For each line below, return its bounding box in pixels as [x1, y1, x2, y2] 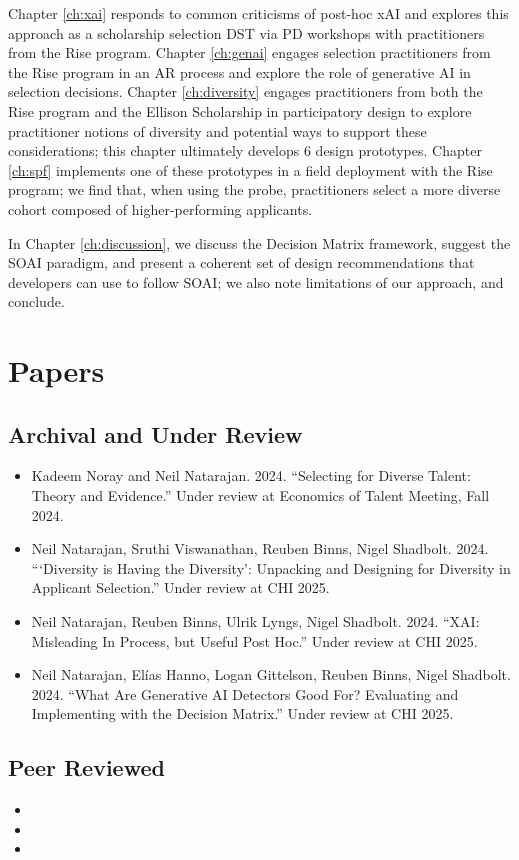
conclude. [8, 291, 65, 312]
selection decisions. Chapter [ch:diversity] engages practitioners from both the [8, 81, 483, 102]
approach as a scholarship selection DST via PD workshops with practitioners [8, 22, 485, 43]
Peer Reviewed [8, 752, 165, 783]
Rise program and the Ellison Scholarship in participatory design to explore [8, 100, 472, 121]
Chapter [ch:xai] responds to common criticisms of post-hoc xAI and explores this [8, 3, 509, 23]
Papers [8, 350, 105, 391]
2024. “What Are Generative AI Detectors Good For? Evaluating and [31, 683, 459, 704]
